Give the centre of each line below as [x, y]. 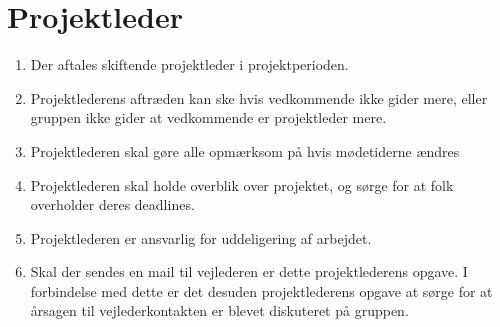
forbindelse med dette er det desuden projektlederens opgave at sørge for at [261, 290]
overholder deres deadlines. [112, 204]
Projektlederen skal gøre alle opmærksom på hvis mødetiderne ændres [245, 150]
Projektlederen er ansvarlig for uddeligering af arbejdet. [201, 237]
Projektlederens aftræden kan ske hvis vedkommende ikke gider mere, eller [259, 97]
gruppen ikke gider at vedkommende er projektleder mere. [208, 117]
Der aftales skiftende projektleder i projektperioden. [189, 64]
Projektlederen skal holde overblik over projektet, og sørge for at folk [242, 184]
